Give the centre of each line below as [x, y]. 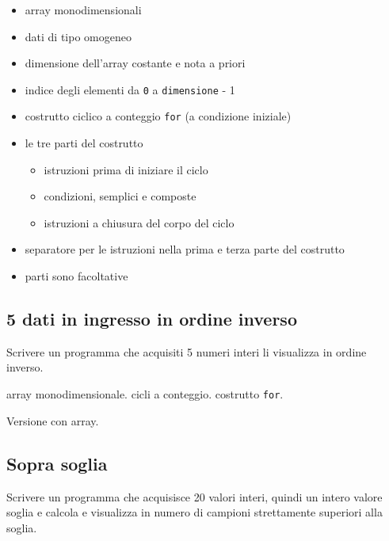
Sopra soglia [57, 463]
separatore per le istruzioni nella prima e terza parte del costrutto [185, 249]
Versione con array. [53, 420]
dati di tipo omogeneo [78, 36]
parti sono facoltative [76, 276]
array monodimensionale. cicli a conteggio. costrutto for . [145, 394]
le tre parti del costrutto [84, 143]
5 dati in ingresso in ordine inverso [152, 319]
